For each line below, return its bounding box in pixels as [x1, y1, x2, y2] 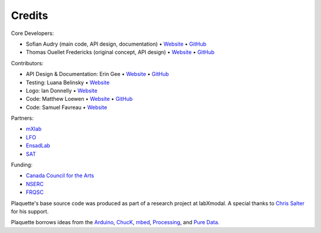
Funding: [11, 161, 33, 168]
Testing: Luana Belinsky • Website [26, 79, 110, 86]
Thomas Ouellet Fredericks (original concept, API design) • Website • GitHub [26, 49, 215, 56]
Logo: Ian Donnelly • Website [26, 87, 97, 94]
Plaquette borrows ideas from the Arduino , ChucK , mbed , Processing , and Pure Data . [11, 219, 220, 226]
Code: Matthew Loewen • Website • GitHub [26, 95, 133, 103]
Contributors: [11, 59, 44, 66]
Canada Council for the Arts [26, 172, 95, 179]
